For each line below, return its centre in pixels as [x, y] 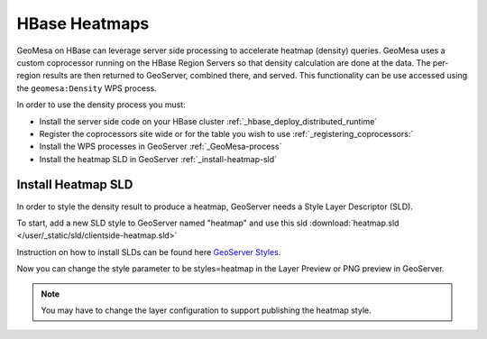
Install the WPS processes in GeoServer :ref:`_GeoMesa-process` [161, 147]
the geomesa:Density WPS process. [87, 88]
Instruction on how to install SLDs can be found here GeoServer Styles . [149, 252]
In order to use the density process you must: [101, 105]
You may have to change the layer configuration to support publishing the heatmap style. [206, 310]
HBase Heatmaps [83, 23]
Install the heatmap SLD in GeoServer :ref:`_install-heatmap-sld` [158, 159]
